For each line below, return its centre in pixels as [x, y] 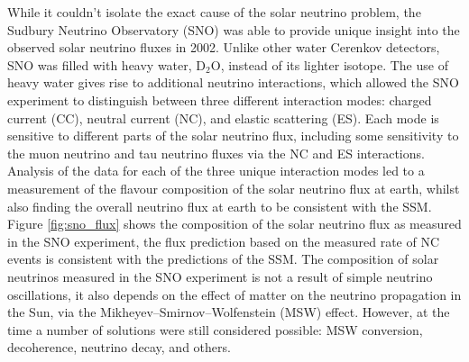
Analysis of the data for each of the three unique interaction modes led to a [216, 171]
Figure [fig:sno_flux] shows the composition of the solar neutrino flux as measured [234, 224]
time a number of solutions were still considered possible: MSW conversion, [215, 329]
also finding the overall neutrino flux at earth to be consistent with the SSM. [220, 206]
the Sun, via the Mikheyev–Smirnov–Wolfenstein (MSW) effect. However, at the [229, 312]
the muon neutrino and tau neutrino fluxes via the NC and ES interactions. [216, 153]
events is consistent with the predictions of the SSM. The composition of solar [223, 259]
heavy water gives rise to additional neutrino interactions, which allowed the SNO [233, 82]
